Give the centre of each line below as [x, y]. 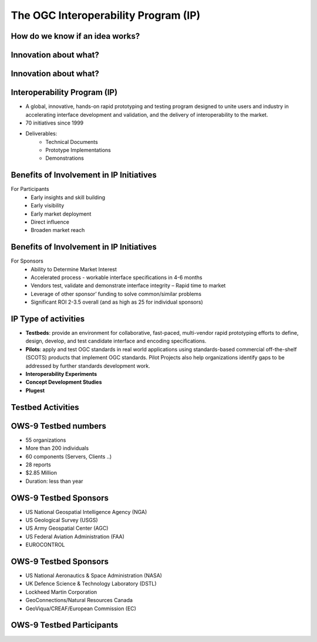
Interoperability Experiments [61, 374]
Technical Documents [72, 142]
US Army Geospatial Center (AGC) [67, 528]
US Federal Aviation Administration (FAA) [75, 536]
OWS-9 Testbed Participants [65, 625]
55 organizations [46, 440]
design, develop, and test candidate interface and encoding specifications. [116, 341]
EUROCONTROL [45, 545]
